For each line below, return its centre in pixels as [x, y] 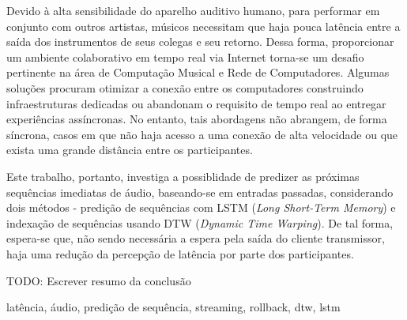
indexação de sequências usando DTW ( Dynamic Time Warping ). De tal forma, [200, 222]
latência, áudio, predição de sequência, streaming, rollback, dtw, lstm [173, 307]
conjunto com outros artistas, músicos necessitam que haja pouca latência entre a [203, 26]
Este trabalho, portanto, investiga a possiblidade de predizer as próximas [183, 176]
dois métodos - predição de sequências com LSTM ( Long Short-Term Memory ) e [201, 207]
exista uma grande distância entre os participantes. [130, 150]
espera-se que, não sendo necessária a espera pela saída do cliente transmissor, [196, 238]
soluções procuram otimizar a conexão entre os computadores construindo [185, 87]
